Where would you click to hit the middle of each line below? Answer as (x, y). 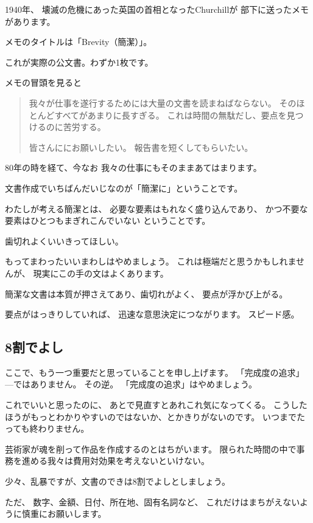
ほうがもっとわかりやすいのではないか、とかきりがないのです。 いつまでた (155, 416)
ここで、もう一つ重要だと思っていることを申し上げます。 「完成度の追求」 (155, 372)
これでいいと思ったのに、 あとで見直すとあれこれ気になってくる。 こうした (156, 405)
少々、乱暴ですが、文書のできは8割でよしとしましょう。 (118, 481)
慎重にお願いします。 (64, 514)
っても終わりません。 (47, 428)
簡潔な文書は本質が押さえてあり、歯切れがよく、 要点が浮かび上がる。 (146, 293)
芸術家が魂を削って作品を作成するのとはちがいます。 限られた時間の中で (151, 449)
